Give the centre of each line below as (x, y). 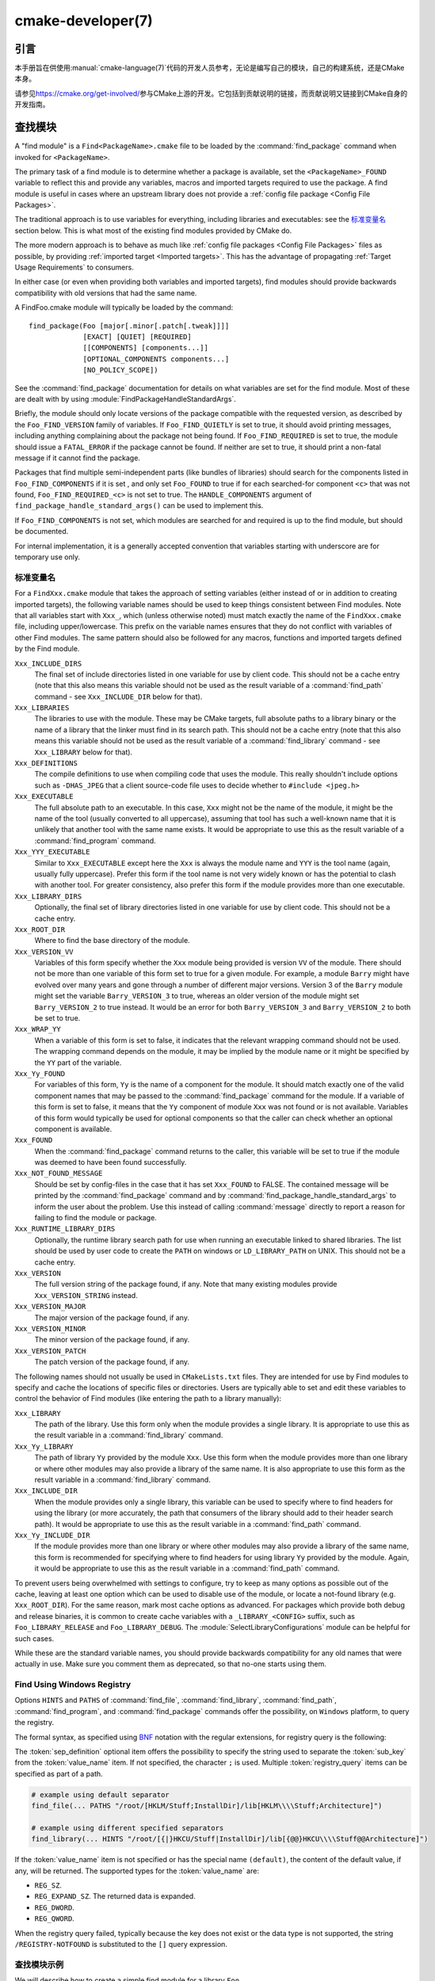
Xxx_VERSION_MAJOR (50, 1307)
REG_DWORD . (54, 1907)
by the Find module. (47, 649)
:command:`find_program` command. (95, 841)
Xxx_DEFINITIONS (46, 763)
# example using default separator (100, 1794)
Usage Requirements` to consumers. (74, 267)
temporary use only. (48, 557)
